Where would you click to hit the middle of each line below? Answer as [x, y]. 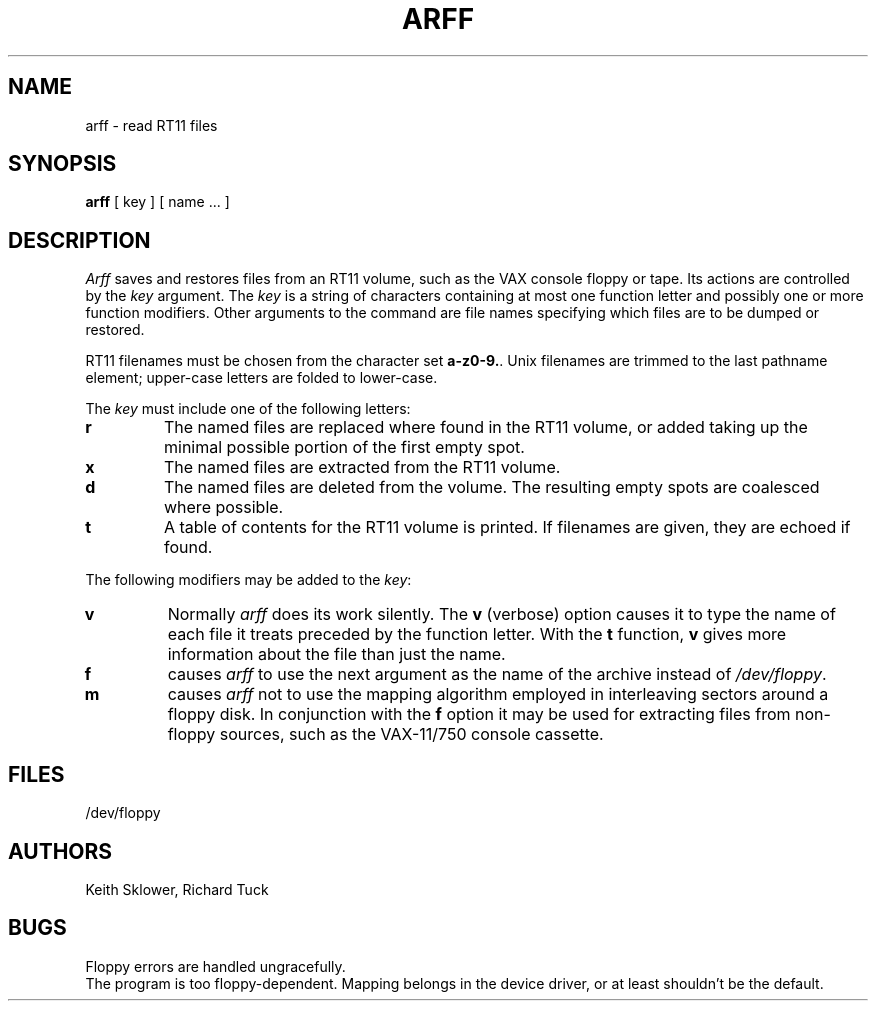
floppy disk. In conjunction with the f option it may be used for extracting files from [479, 714]
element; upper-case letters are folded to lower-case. [261, 378]
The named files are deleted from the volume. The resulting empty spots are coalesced [491, 487]
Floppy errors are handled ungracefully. [215, 966]
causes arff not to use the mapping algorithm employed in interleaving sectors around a [498, 694]
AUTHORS [60, 851]
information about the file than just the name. [336, 654]
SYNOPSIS [62, 164]
